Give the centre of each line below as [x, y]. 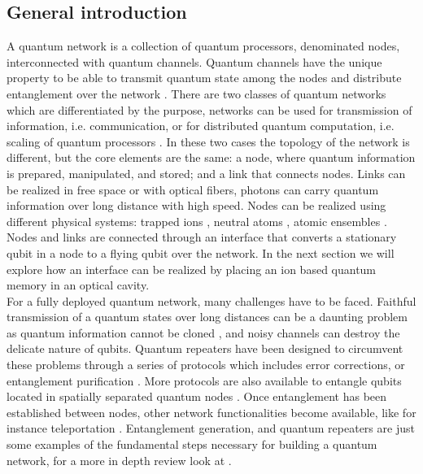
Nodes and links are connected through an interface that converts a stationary [202, 237]
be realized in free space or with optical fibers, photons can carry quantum [193, 189]
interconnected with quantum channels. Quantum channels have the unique [194, 61]
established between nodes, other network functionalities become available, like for [211, 412]
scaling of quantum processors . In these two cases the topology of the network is [208, 141]
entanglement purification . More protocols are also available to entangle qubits [204, 380]
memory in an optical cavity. [78, 285]
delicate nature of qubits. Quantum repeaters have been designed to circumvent [205, 348]
